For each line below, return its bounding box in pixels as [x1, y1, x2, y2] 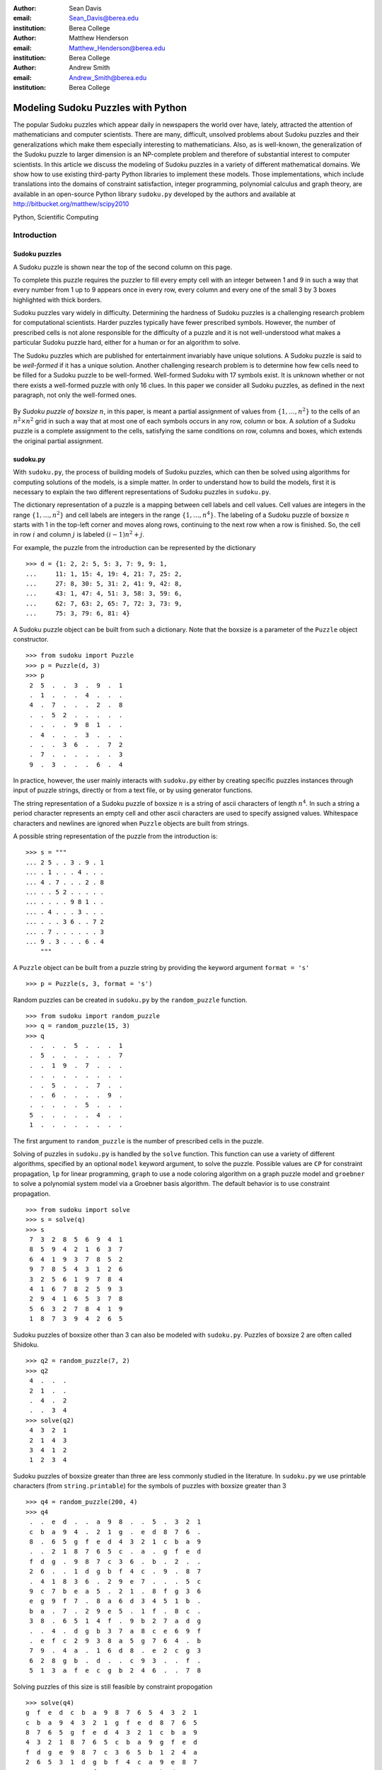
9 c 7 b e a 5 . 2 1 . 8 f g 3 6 [29, 1587, 202, 1595]
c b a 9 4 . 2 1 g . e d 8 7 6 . [29, 1528, 202, 1536]
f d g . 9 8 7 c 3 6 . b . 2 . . [29, 1558, 202, 1565]
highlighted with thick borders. [13, 295, 103, 304]
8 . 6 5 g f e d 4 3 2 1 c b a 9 [29, 1538, 202, 1546]
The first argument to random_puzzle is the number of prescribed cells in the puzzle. [13, 1136, 265, 1145]
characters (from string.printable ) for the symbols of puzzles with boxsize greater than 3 [13, 1482, 286, 1490]
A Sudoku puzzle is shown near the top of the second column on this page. [13, 263, 233, 271]
